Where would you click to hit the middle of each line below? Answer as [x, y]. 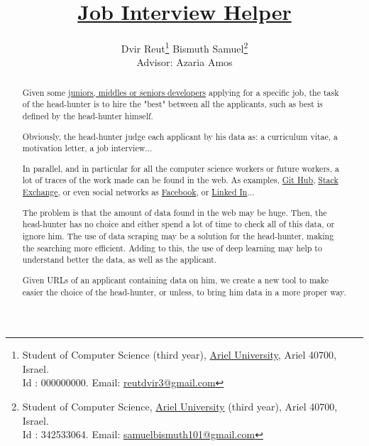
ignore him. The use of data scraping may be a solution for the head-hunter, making [178, 236]
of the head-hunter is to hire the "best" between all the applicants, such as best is [172, 104]
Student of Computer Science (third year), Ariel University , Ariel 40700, [179, 355]
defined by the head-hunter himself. [88, 116]
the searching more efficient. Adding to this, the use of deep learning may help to [172, 248]
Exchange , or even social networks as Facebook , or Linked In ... [138, 192]
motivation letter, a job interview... [87, 148]
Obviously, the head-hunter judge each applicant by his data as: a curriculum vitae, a [180, 136]
